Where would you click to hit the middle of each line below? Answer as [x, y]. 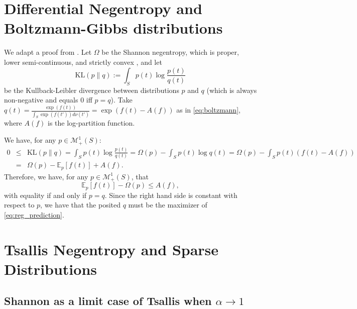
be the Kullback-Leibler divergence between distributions [92, 90]
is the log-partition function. [91, 123]
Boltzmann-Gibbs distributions [113, 28]
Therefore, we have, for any [46, 176]
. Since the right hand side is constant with [171, 195]
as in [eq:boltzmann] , [208, 110]
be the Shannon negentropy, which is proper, [170, 52]
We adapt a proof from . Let [48, 52]
